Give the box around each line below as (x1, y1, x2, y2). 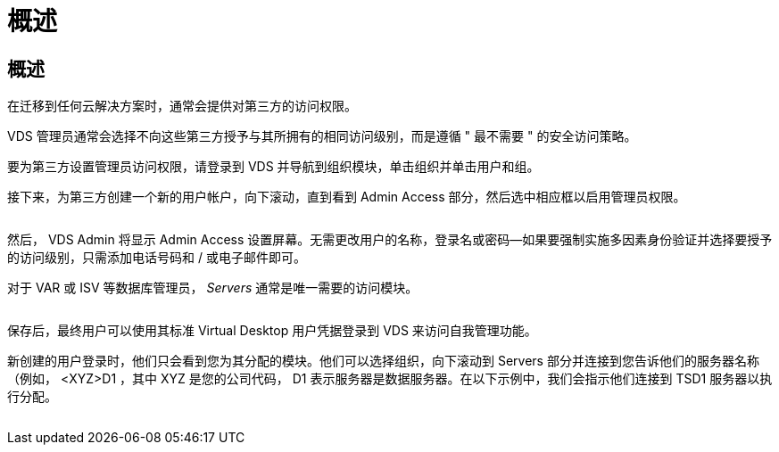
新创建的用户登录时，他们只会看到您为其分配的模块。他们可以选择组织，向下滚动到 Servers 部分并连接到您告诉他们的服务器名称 (7, 353, 759, 369)
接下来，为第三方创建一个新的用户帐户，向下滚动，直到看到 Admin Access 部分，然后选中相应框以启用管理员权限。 (7, 189, 686, 205)
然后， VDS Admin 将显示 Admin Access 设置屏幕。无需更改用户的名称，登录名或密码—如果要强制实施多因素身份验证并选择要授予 (7, 232, 773, 248)
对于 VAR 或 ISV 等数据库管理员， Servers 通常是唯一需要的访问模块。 (7, 280, 419, 296)
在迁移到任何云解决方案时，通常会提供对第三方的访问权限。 (7, 98, 357, 114)
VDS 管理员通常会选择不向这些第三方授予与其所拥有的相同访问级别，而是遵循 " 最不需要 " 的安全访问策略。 (7, 128, 637, 144)
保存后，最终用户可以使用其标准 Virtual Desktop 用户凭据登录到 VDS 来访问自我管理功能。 (7, 323, 537, 339)
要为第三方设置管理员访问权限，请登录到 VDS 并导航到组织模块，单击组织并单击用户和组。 (7, 159, 540, 175)
